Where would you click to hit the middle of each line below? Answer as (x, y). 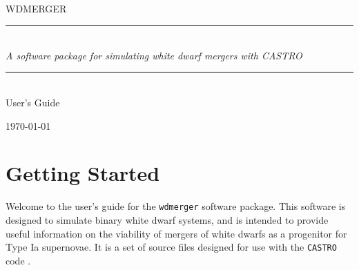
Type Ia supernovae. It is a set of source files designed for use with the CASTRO (171, 247)
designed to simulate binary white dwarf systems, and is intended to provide (167, 219)
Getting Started (83, 173)
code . (18, 260)
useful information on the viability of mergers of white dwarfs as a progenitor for (176, 233)
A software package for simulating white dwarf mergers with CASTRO (154, 55)
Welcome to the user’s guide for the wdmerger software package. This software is (176, 206)
